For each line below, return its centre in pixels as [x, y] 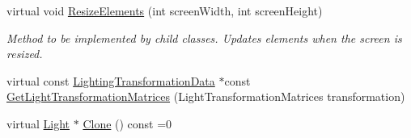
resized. [25, 54]
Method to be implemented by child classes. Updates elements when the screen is [204, 38]
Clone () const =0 [127, 123]
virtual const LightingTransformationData [111, 80]
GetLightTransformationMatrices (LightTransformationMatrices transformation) [206, 96]
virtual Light [38, 123]
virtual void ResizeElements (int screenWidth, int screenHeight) [165, 10]
